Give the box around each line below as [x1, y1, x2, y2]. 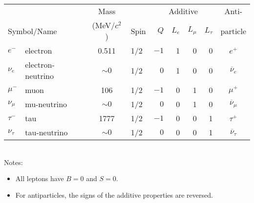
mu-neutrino [25, 98, 67, 110]
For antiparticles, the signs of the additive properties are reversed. [15, 189, 213, 200]
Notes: [4, 157, 23, 167]
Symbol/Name [8, 25, 57, 37]
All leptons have [15, 173, 64, 184]
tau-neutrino [25, 127, 68, 138]
